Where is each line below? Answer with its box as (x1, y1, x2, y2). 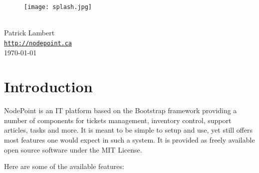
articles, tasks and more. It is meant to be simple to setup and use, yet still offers (4, 125, 253, 135)
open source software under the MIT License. (4, 144, 142, 155)
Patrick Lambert (4, 27, 55, 38)
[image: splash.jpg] (24, 3, 92, 10)
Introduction (4, 76, 93, 97)
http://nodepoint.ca (4, 39, 72, 47)
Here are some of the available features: (4, 161, 124, 172)
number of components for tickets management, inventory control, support (4, 115, 232, 125)
